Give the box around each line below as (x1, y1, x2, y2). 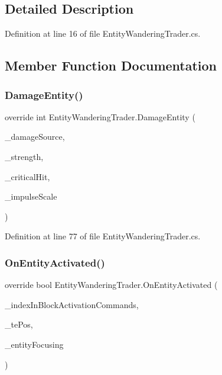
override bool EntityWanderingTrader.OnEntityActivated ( (5, 278, 218, 291)
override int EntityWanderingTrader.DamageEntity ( (5, 110, 195, 123)
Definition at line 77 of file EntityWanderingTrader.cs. (5, 230, 201, 242)
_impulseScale (5, 190, 57, 203)
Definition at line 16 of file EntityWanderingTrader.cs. (5, 27, 201, 40)
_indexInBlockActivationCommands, (5, 298, 139, 310)
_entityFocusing (5, 338, 64, 350)
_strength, (5, 150, 44, 162)
